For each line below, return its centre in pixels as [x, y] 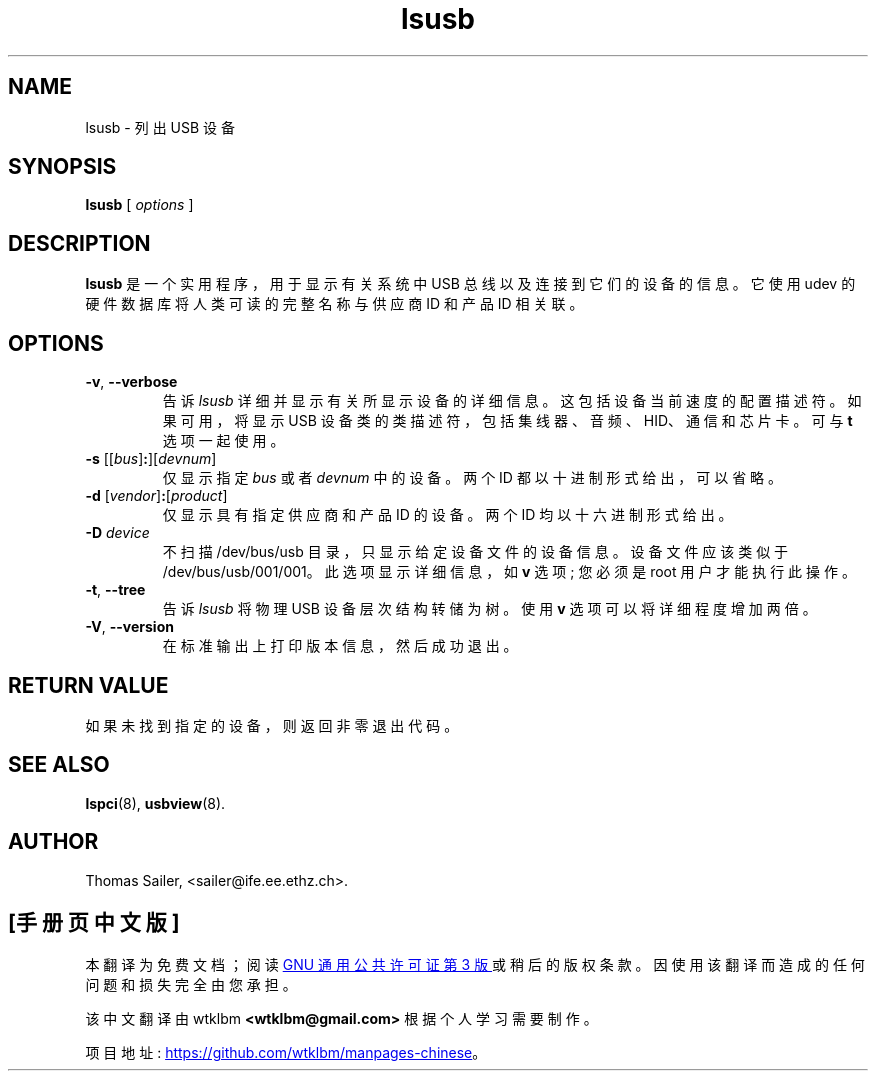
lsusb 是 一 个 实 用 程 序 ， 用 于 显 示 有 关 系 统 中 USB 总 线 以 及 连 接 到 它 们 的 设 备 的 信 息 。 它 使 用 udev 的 [470, 284]
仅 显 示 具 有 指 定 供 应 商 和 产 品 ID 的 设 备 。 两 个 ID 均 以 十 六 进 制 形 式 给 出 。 [447, 515]
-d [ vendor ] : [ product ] [156, 496]
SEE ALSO [59, 765]
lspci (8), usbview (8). [155, 803]
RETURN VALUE [88, 685]
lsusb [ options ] [139, 205]
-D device [117, 533]
